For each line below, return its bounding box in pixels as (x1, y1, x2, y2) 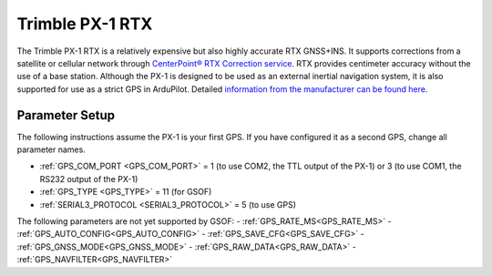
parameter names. (16, 144, 86, 155)
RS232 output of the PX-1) (39, 173, 138, 184)
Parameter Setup (16, 107, 116, 123)
